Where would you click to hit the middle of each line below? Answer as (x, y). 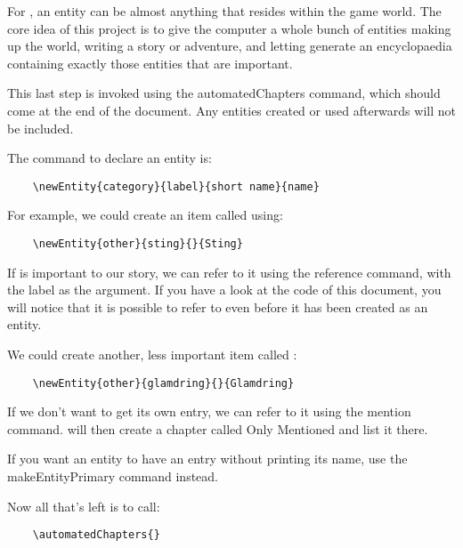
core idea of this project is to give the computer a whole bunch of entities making (229, 28)
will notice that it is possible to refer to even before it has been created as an (218, 306)
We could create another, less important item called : (152, 355)
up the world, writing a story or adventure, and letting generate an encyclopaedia (230, 46)
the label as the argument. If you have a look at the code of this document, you (224, 290)
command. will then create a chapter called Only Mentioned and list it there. (218, 428)
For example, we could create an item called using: (145, 215)
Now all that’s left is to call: (84, 506)
